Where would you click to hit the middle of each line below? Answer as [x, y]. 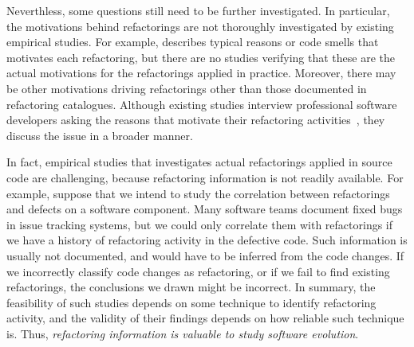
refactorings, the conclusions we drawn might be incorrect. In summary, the [191, 287]
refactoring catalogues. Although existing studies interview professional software [202, 104]
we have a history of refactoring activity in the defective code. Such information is [207, 240]
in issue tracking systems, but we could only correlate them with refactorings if [200, 224]
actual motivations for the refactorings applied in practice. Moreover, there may [201, 73]
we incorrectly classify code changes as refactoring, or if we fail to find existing [198, 271]
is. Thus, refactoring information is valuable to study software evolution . [183, 333]
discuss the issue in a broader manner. [100, 135]
